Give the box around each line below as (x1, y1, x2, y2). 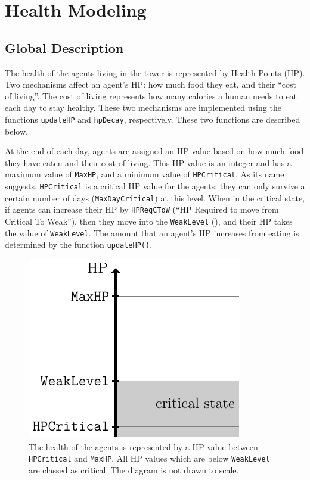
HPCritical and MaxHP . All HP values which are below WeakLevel (29, 452, 270, 465)
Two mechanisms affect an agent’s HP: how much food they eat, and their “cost (5, 78, 296, 91)
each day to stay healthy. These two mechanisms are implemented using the (5, 101, 281, 114)
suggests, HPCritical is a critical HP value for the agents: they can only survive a (5, 180, 305, 192)
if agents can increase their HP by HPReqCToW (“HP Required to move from (5, 203, 279, 216)
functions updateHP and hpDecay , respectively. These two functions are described (5, 113, 300, 125)
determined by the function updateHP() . (5, 238, 153, 251)
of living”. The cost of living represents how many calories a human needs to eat (5, 89, 297, 102)
